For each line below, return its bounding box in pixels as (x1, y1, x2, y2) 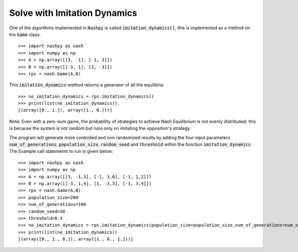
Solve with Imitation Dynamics (9, 7, 138, 18)
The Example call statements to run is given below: (9, 148, 114, 154)
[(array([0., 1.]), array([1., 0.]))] (18, 107, 113, 113)
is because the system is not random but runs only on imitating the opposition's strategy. (9, 126, 191, 131)
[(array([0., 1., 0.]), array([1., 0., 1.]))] (18, 236, 134, 242)
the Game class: (9, 31, 41, 37)
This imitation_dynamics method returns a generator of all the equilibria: (9, 82, 164, 88)
